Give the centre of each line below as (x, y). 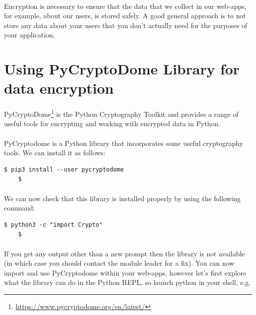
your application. (30, 35)
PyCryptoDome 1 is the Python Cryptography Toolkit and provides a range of (121, 113)
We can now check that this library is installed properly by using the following (122, 198)
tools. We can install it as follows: (55, 153)
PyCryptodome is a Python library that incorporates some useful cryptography (124, 143)
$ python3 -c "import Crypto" (53, 225)
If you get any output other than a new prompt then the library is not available (125, 253)
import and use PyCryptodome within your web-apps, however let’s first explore (125, 272)
